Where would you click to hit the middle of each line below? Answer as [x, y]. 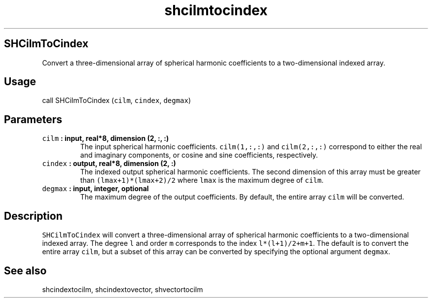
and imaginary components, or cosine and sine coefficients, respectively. [199, 155]
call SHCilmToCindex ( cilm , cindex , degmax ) [117, 101]
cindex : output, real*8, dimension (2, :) [109, 164]
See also [25, 270]
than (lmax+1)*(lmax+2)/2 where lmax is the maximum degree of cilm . [202, 180]
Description [33, 216]
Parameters [33, 119]
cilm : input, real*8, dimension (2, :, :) [106, 138]
